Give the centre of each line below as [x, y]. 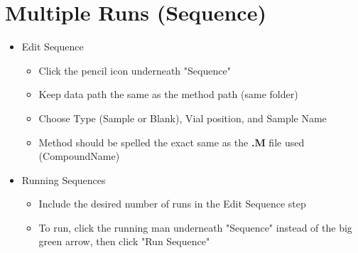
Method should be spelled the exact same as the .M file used [172, 142]
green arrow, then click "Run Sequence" [124, 241]
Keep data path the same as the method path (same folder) [168, 94]
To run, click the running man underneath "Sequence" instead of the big [195, 227]
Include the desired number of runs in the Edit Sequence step [172, 204]
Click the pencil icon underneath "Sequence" [135, 70]
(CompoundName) [79, 156]
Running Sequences [64, 179]
